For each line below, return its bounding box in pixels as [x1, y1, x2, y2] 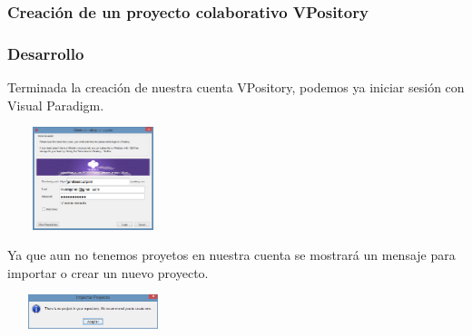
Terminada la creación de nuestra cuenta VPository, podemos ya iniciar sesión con [7, 78, 465, 97]
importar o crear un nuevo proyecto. [7, 263, 209, 282]
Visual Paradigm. [7, 95, 104, 114]
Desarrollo [7, 42, 84, 64]
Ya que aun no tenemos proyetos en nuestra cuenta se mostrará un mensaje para [7, 245, 456, 264]
